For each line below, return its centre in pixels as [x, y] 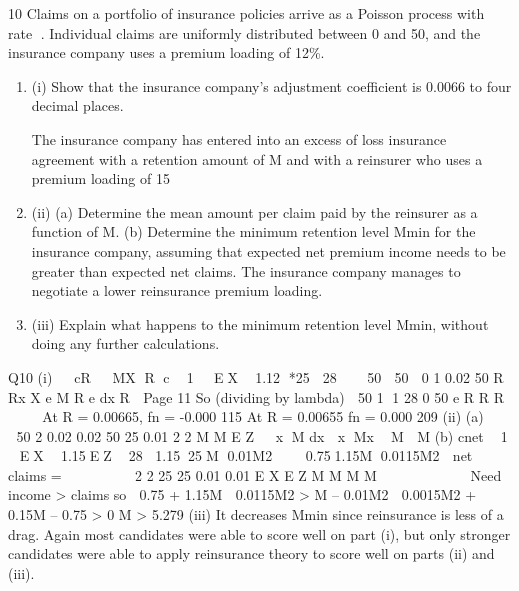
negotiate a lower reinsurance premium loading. [177, 290]
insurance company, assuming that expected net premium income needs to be [268, 250]
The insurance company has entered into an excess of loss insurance [239, 138]
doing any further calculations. [125, 343]
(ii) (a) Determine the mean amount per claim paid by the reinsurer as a [254, 211]
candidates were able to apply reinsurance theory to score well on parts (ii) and [251, 553]
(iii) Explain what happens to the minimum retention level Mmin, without [260, 323]
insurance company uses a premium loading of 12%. [166, 52]
